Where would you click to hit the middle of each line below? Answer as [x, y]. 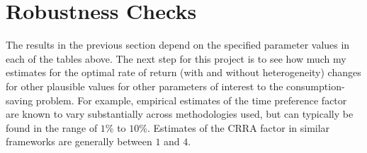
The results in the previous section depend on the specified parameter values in [178, 45]
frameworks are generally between [79, 141]
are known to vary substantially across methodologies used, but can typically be [180, 114]
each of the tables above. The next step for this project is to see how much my [176, 58]
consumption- [316, 86]
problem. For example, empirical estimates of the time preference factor [191, 100]
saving [19, 100]
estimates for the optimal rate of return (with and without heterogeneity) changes [183, 72]
